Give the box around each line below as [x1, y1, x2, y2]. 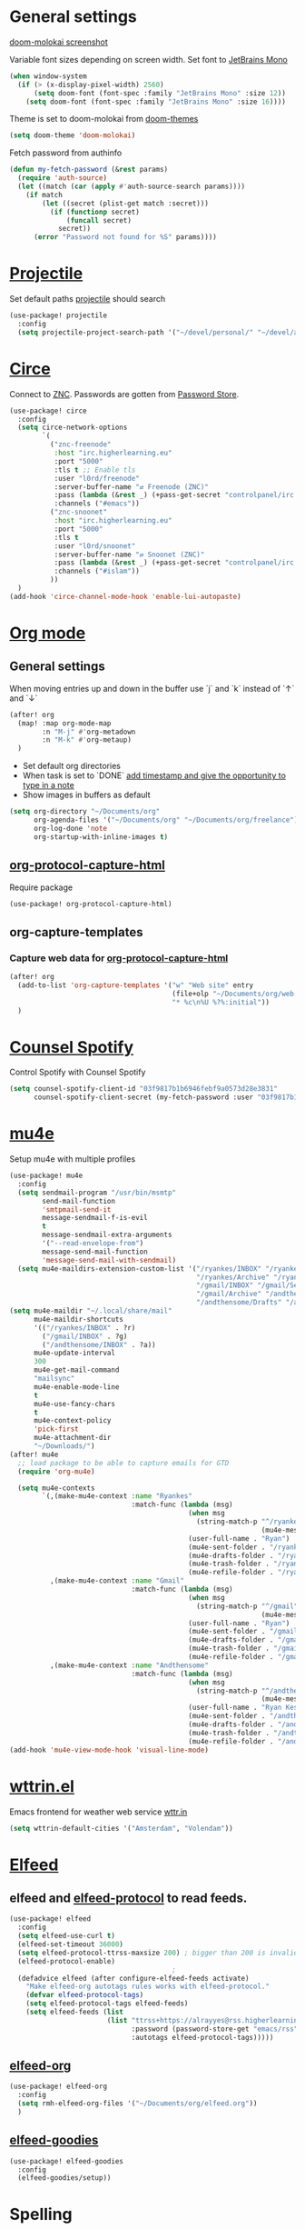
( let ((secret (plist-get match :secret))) [42, 198, 209, 208]
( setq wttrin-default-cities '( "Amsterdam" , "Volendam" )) [9, 1824, 233, 1833]
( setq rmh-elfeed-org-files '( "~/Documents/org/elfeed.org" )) [17, 2099, 258, 2108]
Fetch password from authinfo [9, 147, 123, 158]
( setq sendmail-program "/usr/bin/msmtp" [17, 1188, 177, 1197]
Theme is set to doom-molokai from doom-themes [9, 114, 199, 125]
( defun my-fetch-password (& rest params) [9, 165, 169, 175]
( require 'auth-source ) [17, 174, 107, 183]
